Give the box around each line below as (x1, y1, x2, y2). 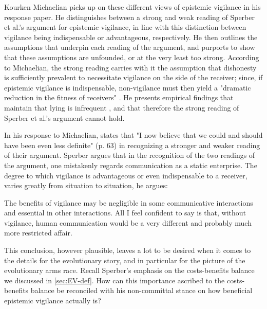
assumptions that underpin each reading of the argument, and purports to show (4, 42, 255, 52)
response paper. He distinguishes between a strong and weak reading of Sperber (4, 11, 255, 22)
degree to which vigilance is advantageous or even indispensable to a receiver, (4, 170, 247, 180)
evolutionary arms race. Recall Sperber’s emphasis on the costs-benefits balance (4, 265, 255, 276)
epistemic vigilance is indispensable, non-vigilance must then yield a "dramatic (4, 82, 251, 93)
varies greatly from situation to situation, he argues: (4, 180, 168, 191)
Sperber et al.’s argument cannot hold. (4, 112, 125, 123)
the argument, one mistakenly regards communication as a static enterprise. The (4, 159, 257, 170)
